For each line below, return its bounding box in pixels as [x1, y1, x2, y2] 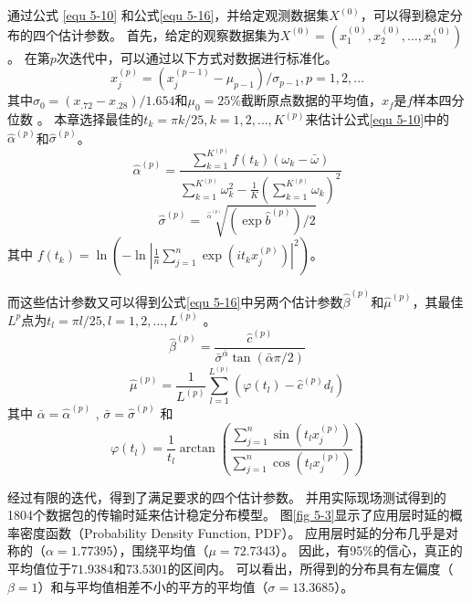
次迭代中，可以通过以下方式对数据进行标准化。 [56, 48, 338, 67]
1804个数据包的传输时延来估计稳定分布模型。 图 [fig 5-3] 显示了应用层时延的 [7, 505, 450, 524]
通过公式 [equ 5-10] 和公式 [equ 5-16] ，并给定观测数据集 [7, 5, 330, 24]
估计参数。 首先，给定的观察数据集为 [58, 25, 280, 44]
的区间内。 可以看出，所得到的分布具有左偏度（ [167, 559, 454, 578]
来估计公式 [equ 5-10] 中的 [305, 109, 450, 128]
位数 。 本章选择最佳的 [7, 109, 144, 128]
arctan [179, 442, 215, 456]
